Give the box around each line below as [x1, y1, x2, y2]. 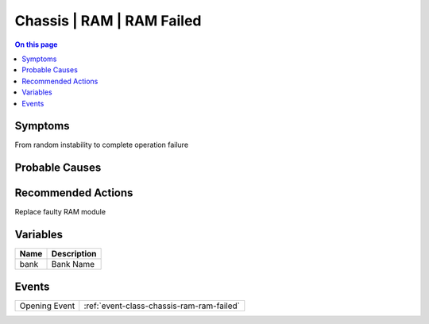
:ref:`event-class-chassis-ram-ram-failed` [83, 300, 240, 311]
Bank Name [51, 259, 95, 270]
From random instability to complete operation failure [14, 140, 189, 150]
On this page [14, 40, 58, 49]
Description [51, 249, 97, 260]
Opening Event [19, 300, 75, 311]
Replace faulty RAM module [14, 207, 106, 217]
